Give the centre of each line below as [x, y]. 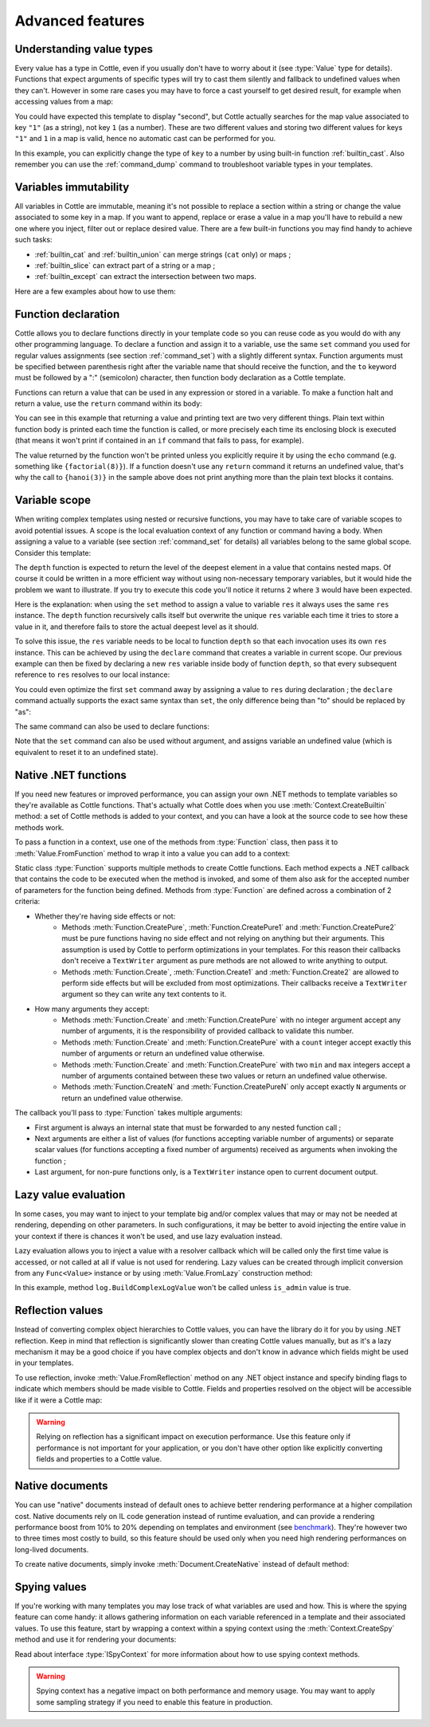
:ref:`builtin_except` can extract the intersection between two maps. [145, 277]
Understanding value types [84, 49]
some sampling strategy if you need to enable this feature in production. [154, 1701]
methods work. [39, 827]
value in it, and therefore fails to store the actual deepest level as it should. [137, 627]
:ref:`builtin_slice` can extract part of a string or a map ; [125, 266]
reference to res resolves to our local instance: [92, 675]
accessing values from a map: [64, 102]
